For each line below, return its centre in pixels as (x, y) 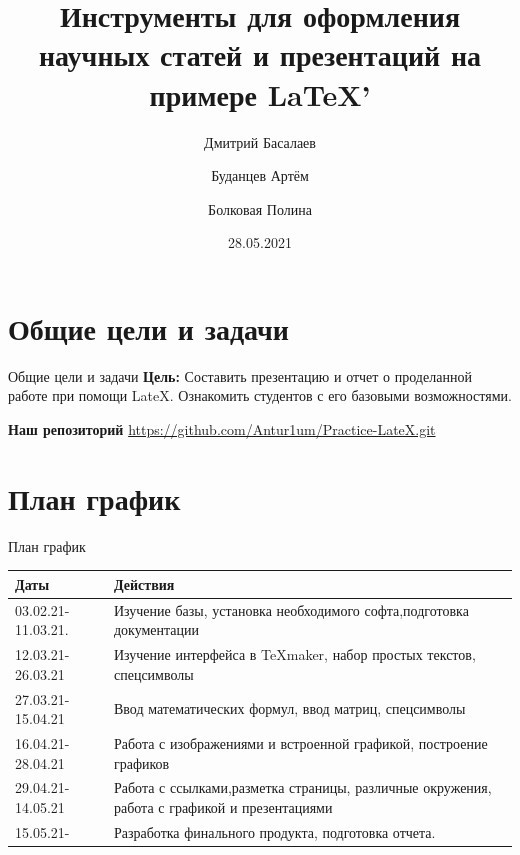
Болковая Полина (260, 208)
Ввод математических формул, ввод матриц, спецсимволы (289, 708)
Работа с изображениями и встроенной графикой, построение (300, 742)
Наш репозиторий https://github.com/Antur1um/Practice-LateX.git (222, 429)
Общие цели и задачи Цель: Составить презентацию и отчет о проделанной (240, 375)
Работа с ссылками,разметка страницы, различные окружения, (302, 787)
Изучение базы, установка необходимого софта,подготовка (291, 609)
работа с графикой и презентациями (223, 807)
